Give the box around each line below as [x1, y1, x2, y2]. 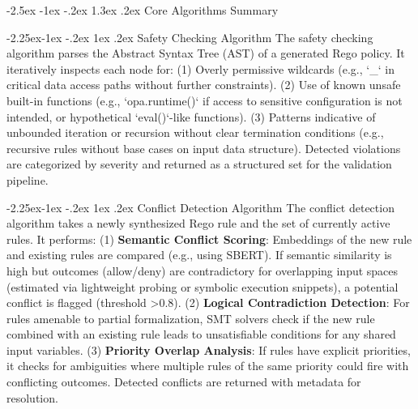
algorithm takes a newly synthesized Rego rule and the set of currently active [6, 215, 390, 232]
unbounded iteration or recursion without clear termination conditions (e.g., [6, 124, 384, 141]
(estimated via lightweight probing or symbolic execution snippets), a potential [6, 278, 399, 295]
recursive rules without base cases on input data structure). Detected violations [6, 139, 401, 156]
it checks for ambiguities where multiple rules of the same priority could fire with [6, 357, 409, 374]
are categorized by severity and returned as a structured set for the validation [6, 156, 392, 173]
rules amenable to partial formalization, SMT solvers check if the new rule [6, 309, 375, 326]
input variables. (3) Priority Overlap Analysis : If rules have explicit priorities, [6, 341, 411, 358]
